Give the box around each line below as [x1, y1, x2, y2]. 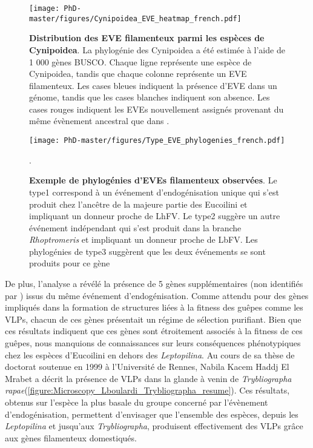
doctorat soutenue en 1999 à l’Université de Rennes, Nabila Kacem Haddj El [5, 360, 289, 373]
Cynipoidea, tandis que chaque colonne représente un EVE [29, 67, 247, 80]
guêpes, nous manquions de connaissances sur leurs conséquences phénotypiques [5, 337, 301, 349]
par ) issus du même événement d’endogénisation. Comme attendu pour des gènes [5, 289, 309, 301]
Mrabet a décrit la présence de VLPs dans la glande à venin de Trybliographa [5, 372, 292, 384]
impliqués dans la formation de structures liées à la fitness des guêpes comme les [5, 301, 303, 314]
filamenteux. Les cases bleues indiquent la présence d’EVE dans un [29, 79, 277, 91]
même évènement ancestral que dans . [29, 114, 170, 127]
